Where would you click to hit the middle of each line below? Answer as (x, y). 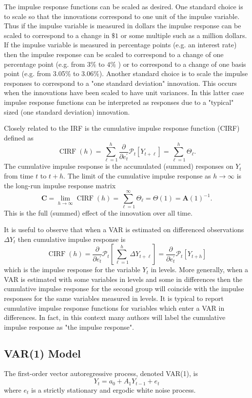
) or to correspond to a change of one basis (182, 64)
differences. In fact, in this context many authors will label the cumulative (115, 317)
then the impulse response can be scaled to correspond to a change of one (114, 54)
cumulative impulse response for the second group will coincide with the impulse (124, 289)
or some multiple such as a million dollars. (184, 35)
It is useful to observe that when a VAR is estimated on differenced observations (124, 229)
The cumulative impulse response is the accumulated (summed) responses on (119, 166)
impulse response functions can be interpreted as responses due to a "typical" (119, 102)
